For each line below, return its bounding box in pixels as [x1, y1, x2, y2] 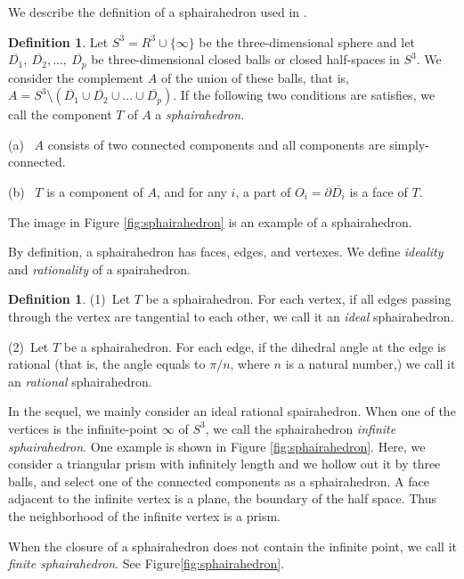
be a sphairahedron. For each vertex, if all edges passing [145, 289, 452, 308]
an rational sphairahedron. [8, 371, 152, 390]
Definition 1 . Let [8, 32, 109, 51]
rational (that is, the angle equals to [8, 355, 206, 373]
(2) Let [8, 337, 49, 355]
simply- [389, 135, 429, 153]
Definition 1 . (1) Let [8, 289, 131, 308]
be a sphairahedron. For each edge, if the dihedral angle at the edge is [63, 337, 446, 355]
